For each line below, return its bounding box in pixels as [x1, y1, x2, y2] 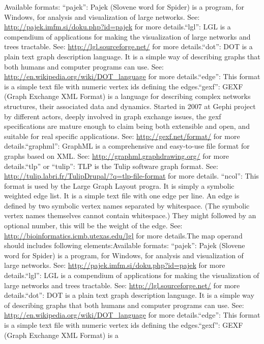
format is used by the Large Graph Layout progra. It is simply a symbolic [4, 180, 234, 191]
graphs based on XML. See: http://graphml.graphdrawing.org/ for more [4, 150, 229, 161]
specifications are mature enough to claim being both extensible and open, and [4, 121, 250, 131]
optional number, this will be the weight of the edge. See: [4, 220, 183, 231]
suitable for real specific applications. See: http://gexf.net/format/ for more [4, 130, 240, 141]
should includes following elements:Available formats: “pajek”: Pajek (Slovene [4, 240, 245, 251]
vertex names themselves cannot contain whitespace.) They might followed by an [4, 210, 256, 221]
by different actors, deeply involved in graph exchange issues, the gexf [4, 111, 221, 121]
